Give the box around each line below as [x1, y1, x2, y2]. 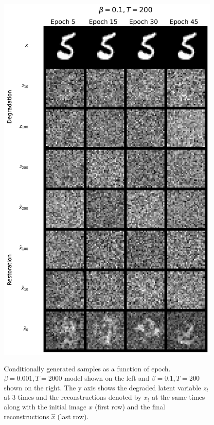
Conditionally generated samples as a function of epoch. [4, 363, 171, 373]
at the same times [152, 392, 205, 402]
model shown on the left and [64, 373, 149, 383]
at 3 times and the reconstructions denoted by [4, 392, 142, 402]
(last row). [57, 411, 89, 421]
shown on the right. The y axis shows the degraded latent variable [4, 382, 201, 392]
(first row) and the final [94, 401, 165, 411]
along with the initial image [4, 401, 87, 411]
